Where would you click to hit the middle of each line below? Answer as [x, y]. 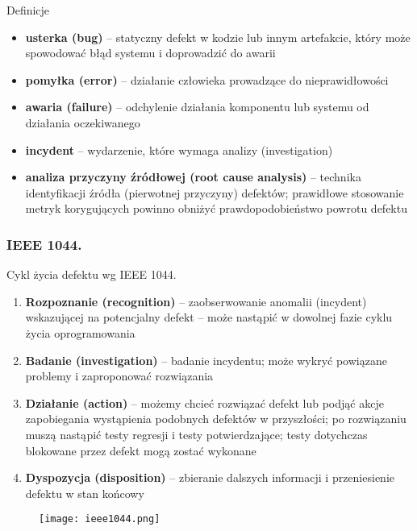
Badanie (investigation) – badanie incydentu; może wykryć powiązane [206, 360]
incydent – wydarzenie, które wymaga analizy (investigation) [179, 149]
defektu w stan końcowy [85, 493]
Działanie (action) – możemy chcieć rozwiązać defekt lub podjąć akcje [204, 402]
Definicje [28, 10]
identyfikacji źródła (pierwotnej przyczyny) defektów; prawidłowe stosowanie [215, 192]
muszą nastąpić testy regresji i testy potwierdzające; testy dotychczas [196, 434]
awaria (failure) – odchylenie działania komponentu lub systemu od [197, 107]
